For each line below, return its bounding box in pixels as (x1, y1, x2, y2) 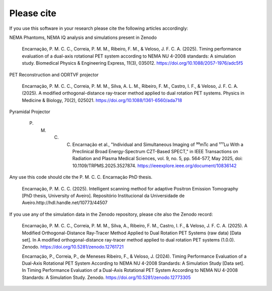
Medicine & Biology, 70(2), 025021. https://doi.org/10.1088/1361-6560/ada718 (22, 97, 182, 103)
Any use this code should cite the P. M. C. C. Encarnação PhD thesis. (9, 174, 153, 180)
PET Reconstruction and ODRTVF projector (9, 71, 99, 78)
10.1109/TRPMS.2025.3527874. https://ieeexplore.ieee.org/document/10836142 (72, 162, 237, 169)
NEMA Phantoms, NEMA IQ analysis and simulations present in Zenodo (9, 34, 157, 40)
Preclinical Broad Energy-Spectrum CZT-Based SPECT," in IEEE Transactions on (72, 149, 239, 155)
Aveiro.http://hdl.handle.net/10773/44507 (22, 200, 108, 206)
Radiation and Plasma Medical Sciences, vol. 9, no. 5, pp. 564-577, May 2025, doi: (72, 156, 243, 162)
